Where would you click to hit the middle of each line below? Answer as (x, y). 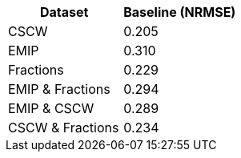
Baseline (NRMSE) (180, 12)
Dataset (64, 12)
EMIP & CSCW (51, 108)
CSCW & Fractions (64, 128)
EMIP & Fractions (59, 89)
